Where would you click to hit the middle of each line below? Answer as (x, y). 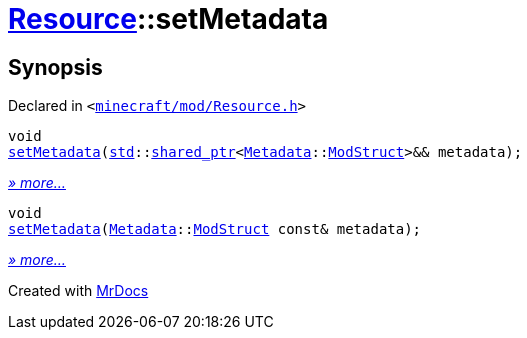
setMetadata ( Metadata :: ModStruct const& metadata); (215, 229)
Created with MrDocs (78, 291)
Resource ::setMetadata (168, 19)
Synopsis (55, 67)
